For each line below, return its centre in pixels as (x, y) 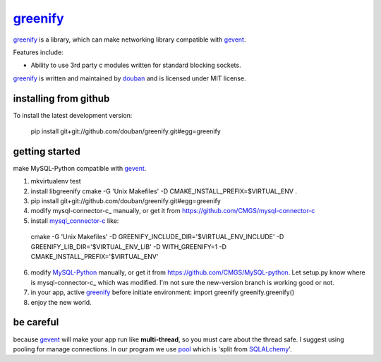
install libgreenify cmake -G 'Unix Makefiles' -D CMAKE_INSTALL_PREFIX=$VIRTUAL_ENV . (164, 191)
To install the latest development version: (73, 115)
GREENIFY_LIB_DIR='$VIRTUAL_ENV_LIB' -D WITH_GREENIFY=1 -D (129, 246)
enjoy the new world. (61, 302)
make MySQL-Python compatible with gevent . (80, 168)
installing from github (61, 98)
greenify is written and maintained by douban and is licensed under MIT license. (129, 78)
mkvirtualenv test (56, 181)
